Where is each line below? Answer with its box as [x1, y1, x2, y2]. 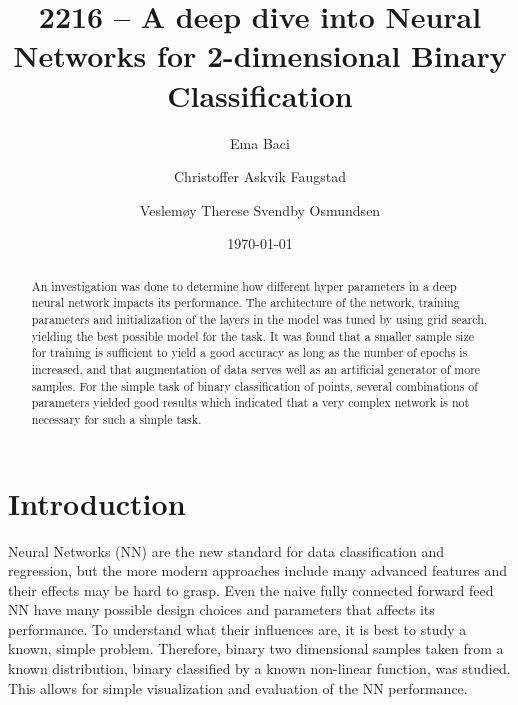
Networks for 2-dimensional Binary [13, 35, 507, 76]
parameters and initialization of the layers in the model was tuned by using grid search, [31, 310, 488, 327]
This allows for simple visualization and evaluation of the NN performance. [8, 677, 468, 698]
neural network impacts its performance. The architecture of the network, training [31, 294, 460, 311]
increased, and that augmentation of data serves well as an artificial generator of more [31, 360, 481, 377]
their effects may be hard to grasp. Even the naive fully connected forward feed [8, 579, 494, 600]
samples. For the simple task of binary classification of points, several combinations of [31, 377, 478, 394]
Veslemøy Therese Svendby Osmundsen [139, 199, 381, 220]
